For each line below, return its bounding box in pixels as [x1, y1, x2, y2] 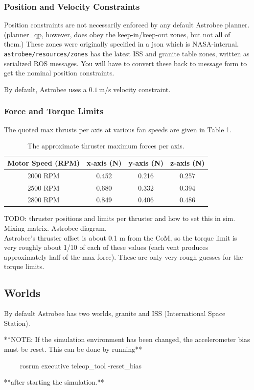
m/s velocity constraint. [99, 84, 171, 94]
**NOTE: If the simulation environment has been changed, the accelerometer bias [4, 334, 250, 344]
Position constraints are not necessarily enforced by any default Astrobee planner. [4, 20, 250, 30]
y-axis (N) [128, 157, 163, 168]
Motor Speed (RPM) [7, 157, 80, 168]
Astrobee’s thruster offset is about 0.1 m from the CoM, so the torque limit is [4, 232, 237, 243]
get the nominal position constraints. [4, 68, 115, 78]
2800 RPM [27, 195, 60, 205]
